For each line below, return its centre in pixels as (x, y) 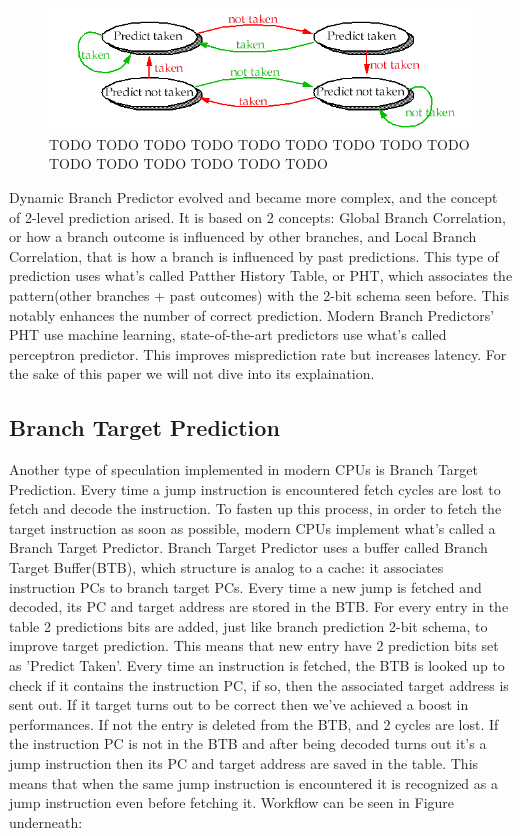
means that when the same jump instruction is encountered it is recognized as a (253, 782)
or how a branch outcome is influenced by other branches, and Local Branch (243, 236)
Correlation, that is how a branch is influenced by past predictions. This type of (254, 255)
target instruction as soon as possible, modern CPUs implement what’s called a (252, 527)
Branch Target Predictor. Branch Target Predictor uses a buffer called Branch (248, 547)
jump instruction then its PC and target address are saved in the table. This (244, 762)
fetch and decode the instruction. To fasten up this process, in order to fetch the (255, 508)
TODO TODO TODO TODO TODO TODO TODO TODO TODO (259, 143)
